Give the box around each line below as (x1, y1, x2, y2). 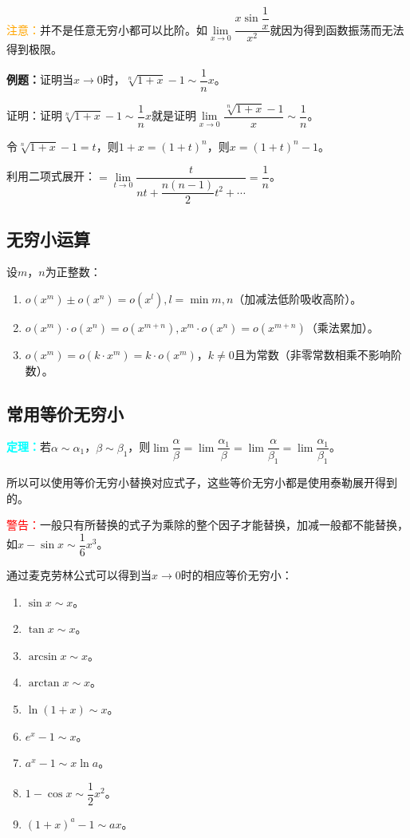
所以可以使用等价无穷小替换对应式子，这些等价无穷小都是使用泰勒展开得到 (6, 474, 397, 491)
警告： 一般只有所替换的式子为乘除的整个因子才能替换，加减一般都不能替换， (6, 516, 408, 533)
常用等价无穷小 (6, 401, 124, 425)
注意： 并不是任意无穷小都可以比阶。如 (6, 21, 207, 38)
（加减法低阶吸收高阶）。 (233, 290, 362, 306)
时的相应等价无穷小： (180, 567, 293, 583)
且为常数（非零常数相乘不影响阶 (234, 346, 402, 362)
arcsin (28, 650, 57, 662)
